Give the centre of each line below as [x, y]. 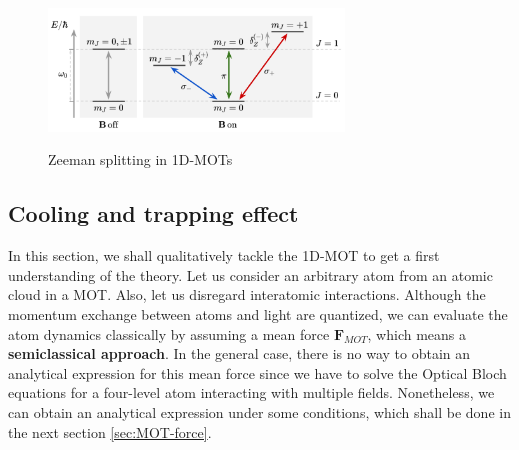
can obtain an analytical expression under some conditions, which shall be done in [259, 411]
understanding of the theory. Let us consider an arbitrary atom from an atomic [250, 274]
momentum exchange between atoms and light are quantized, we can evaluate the [258, 313]
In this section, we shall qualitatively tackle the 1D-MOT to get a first [224, 255]
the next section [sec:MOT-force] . [110, 431]
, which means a [416, 333]
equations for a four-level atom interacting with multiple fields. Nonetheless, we [251, 392]
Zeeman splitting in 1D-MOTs [140, 159]
